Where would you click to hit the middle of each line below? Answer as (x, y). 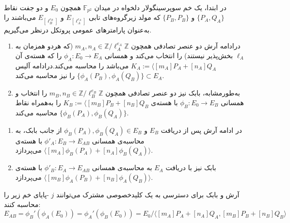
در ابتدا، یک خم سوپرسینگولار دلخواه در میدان (160, 7)
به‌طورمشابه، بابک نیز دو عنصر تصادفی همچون (173, 93)
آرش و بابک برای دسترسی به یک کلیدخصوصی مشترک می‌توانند (148, 194)
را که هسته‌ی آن (39, 55)
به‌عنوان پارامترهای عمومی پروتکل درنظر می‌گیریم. (78, 29)
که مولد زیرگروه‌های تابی (124, 17)
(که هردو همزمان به (44, 46)
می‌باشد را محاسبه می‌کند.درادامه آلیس (72, 65)
